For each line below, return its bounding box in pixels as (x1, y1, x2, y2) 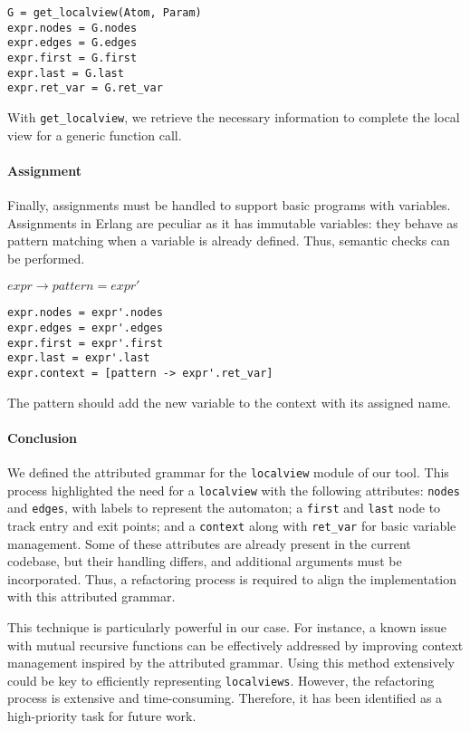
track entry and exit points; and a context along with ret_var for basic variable (7, 516, 456, 534)
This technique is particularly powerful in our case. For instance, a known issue (7, 618, 447, 637)
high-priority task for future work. (7, 707, 197, 726)
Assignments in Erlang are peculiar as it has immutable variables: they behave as (7, 213, 458, 232)
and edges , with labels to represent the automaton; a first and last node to (7, 498, 441, 517)
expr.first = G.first (7, 51, 138, 64)
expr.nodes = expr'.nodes (7, 306, 163, 320)
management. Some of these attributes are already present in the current (7, 534, 411, 553)
